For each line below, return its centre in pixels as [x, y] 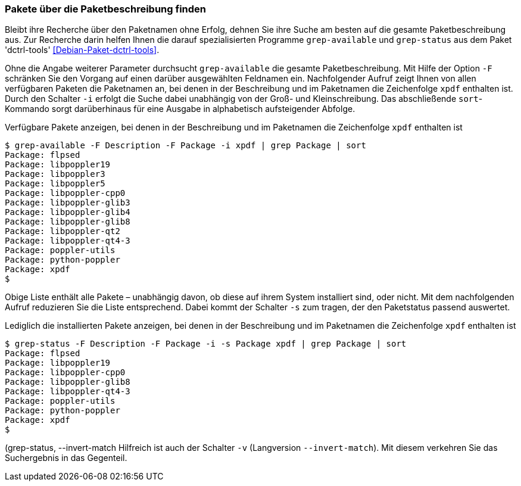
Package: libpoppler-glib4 [68, 212]
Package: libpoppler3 [55, 174]
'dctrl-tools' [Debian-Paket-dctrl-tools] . [82, 50]
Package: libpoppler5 [55, 184]
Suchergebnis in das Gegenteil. [66, 458]
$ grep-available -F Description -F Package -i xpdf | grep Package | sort [185, 146]
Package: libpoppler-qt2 [63, 231]
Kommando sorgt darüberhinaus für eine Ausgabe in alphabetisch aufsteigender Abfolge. [180, 109]
